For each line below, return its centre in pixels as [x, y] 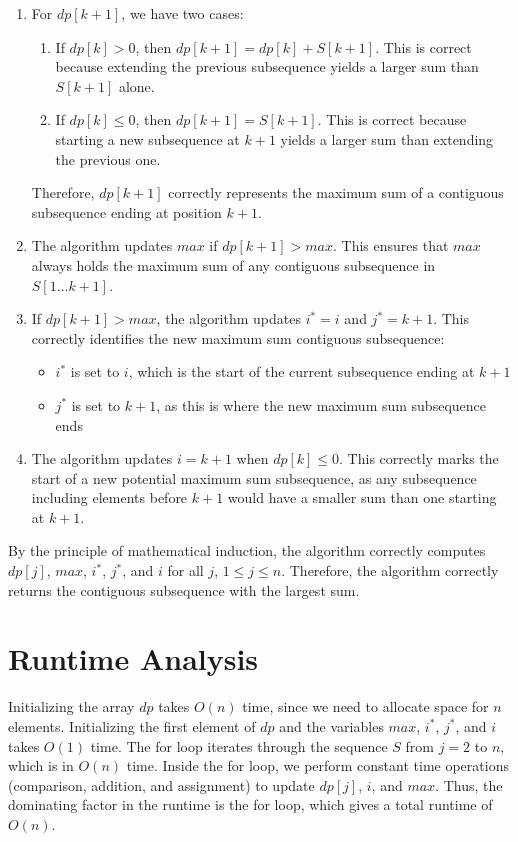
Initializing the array [71, 706]
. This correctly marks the [419, 458]
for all [185, 570]
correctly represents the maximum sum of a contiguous [336, 192]
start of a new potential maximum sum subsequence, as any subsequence [254, 477]
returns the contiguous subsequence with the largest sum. [184, 589]
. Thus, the [469, 784]
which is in [41, 765]
